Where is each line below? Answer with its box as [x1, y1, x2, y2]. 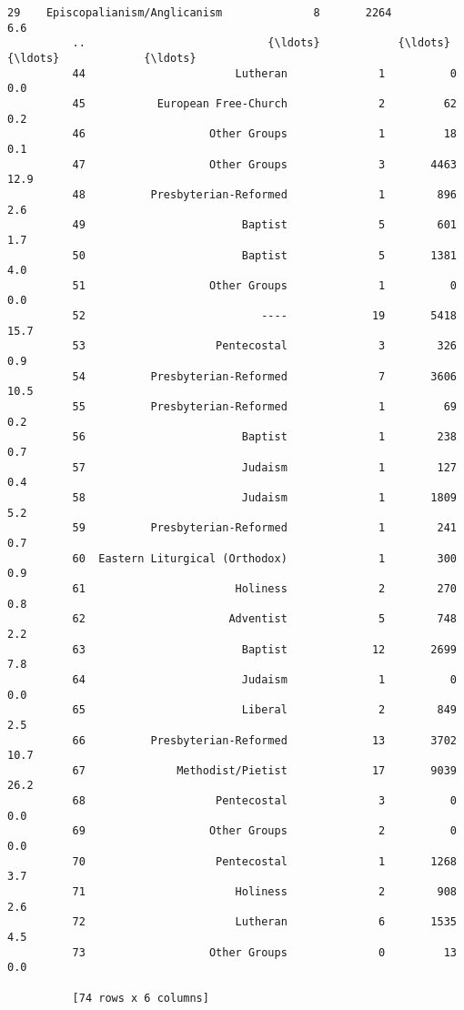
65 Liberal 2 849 [72, 703, 457, 717]
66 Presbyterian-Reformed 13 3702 [72, 733, 457, 747]
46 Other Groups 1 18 [72, 127, 457, 141]
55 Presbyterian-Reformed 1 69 [72, 400, 457, 414]
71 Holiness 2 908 [72, 885, 457, 899]
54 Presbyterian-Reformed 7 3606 [72, 369, 457, 383]
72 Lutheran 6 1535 [72, 915, 457, 929]
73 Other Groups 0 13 [72, 945, 457, 959]
